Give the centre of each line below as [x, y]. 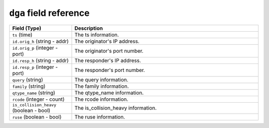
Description [89, 28]
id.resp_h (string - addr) [41, 61]
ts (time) [22, 35]
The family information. [102, 86]
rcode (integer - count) [38, 99]
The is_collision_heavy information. [116, 108]
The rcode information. [101, 99]
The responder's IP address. [108, 61]
